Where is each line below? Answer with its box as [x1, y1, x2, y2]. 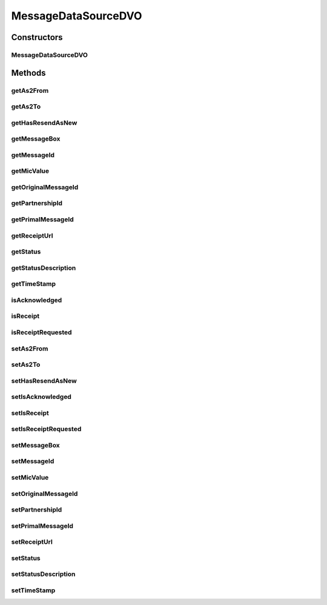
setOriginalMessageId [11, 489, 78, 498]
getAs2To [11, 102, 41, 111]
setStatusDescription [11, 570, 76, 578]
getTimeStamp [11, 279, 56, 288]
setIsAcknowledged [11, 393, 72, 401]
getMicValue [11, 167, 50, 175]
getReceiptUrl [11, 231, 53, 239]
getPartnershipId [11, 199, 63, 207]
